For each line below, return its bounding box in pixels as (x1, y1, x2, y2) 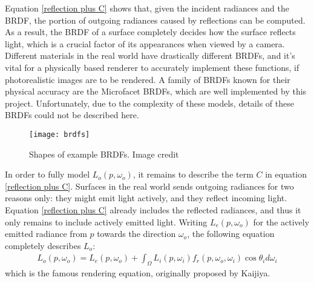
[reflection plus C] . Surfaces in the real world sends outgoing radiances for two (5, 179, 294, 192)
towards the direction (97, 227, 176, 240)
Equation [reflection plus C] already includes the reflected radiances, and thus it (5, 203, 301, 216)
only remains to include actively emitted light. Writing (5, 215, 208, 228)
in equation (265, 168, 307, 181)
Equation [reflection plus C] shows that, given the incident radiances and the (5, 2, 289, 14)
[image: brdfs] (29, 130, 90, 139)
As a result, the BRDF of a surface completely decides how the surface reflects (5, 25, 296, 38)
